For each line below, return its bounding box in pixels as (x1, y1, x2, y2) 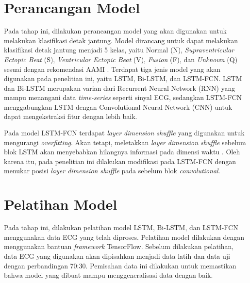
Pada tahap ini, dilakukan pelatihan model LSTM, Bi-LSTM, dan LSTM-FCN (4, 222, 238, 233)
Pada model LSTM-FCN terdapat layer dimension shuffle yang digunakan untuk (4, 128, 245, 138)
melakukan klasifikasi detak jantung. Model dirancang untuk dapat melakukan (4, 35, 238, 45)
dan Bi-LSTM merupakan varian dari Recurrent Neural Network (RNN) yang (4, 83, 235, 93)
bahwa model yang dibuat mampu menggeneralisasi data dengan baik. (4, 270, 213, 280)
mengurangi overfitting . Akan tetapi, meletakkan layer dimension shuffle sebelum (4, 137, 246, 147)
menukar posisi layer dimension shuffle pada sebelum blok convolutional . (4, 166, 220, 176)
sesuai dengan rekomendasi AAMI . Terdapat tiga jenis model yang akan (4, 64, 221, 74)
